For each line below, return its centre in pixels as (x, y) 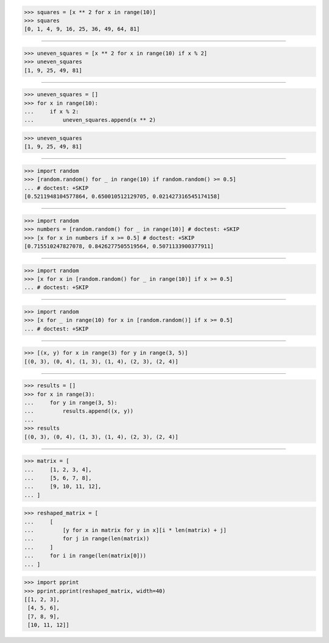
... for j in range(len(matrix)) (87, 539)
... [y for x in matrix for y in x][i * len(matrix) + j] (125, 530)
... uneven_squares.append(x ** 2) (90, 120)
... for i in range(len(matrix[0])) (85, 556)
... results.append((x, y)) (79, 411)
